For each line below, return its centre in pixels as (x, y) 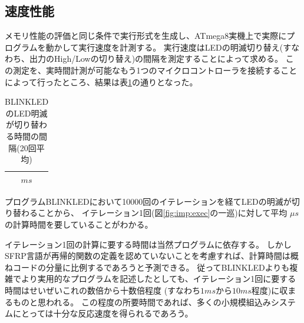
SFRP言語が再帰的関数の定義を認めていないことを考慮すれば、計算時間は (148, 256)
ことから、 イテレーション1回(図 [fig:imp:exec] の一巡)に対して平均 (162, 213)
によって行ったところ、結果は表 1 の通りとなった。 (101, 81)
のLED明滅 (27, 113)
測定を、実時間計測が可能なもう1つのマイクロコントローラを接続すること (155, 70)
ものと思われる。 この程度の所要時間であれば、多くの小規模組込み (142, 302)
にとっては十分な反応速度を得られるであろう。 (103, 313)
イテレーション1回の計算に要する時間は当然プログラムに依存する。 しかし (148, 244)
